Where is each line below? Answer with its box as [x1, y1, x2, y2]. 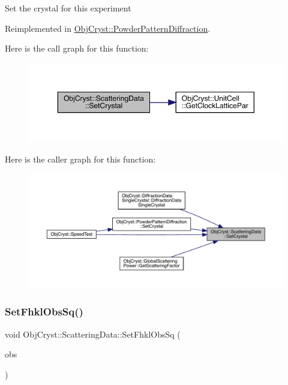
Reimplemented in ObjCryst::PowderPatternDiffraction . [5, 22, 211, 34]
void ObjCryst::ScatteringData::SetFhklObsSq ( [5, 327, 181, 340]
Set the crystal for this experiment [5, 2, 131, 14]
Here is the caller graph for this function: [5, 152, 156, 165]
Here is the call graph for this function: [5, 42, 149, 55]
